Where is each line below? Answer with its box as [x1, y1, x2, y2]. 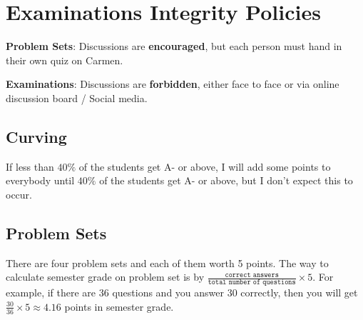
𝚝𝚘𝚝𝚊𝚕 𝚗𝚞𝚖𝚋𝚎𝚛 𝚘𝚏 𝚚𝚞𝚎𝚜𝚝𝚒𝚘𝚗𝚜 [208, 279, 296, 286]
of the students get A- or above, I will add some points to [78, 159, 331, 174]
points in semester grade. [64, 299, 174, 314]
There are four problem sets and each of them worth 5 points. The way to [6, 255, 329, 270]
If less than [6, 159, 54, 174]
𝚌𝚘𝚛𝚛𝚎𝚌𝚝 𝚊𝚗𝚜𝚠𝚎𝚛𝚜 [225, 271, 279, 279]
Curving [6, 125, 67, 147]
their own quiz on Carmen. [6, 52, 123, 67]
